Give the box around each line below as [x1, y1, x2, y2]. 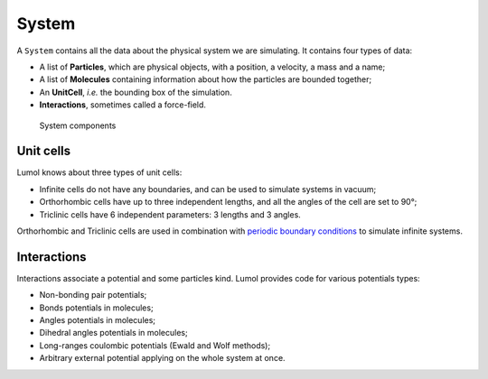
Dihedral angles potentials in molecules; [39, 328, 189, 338]
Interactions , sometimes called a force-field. [39, 99, 207, 110]
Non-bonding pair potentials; [39, 290, 147, 300]
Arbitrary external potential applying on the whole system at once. [39, 353, 286, 364]
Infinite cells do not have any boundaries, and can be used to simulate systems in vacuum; [39, 183, 377, 194]
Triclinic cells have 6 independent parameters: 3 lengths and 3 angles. [39, 208, 302, 220]
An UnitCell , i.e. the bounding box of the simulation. [39, 87, 232, 97]
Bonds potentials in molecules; [39, 302, 154, 313]
